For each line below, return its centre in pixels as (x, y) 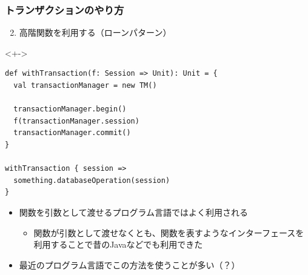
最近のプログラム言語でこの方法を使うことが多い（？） (129, 264)
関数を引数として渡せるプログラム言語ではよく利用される (133, 212)
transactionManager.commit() (72, 133)
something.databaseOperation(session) (92, 180)
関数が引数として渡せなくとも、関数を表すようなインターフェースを (169, 232)
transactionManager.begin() (70, 109)
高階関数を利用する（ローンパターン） (95, 32)
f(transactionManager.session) (76, 121)
